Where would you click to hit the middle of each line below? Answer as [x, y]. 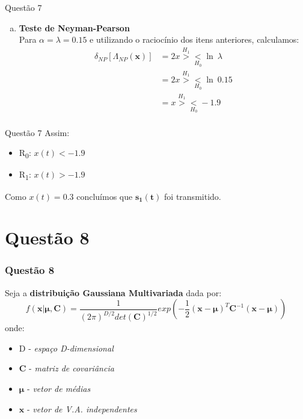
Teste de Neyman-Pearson [74, 27]
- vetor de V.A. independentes [82, 408]
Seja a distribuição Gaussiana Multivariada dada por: [113, 292]
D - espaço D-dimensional [66, 348]
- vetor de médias [59, 388]
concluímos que [105, 196]
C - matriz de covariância [66, 368]
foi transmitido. [193, 196]
